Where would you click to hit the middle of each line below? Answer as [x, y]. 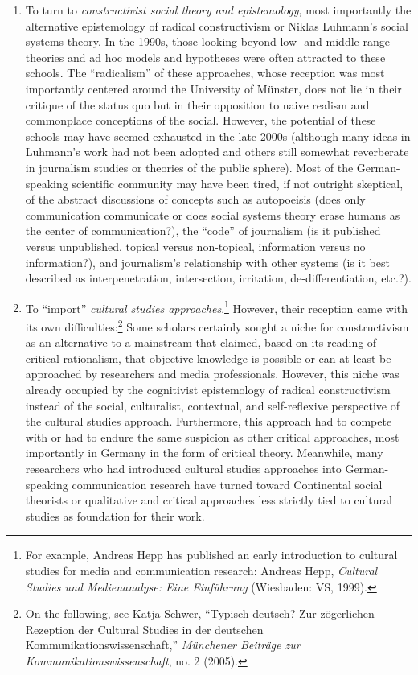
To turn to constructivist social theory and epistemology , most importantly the [218, 10]
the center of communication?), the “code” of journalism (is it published [203, 230]
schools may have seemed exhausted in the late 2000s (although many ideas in [218, 136]
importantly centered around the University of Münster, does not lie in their [213, 88]
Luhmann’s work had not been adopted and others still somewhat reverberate [217, 152]
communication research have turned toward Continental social [227, 484]
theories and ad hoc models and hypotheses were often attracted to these [205, 57]
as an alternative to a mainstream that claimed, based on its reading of [201, 342]
